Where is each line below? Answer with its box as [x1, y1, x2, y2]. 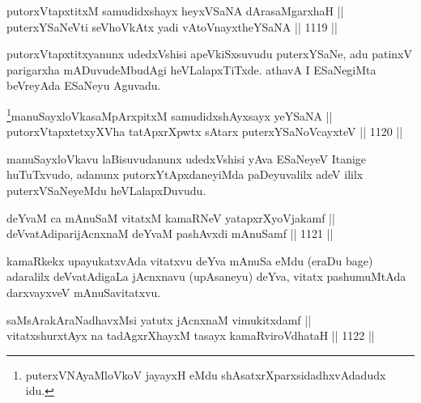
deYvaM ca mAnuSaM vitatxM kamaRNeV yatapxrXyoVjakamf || [6, 209, 335, 226]
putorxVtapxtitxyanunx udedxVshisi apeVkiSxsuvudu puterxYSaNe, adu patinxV [6, 45, 412, 62]
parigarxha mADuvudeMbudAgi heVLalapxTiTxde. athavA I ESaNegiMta [6, 61, 376, 78]
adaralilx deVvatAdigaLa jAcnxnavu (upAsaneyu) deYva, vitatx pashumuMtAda [6, 268, 406, 285]
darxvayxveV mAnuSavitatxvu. [6, 283, 161, 300]
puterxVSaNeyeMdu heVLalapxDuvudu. [6, 182, 206, 198]
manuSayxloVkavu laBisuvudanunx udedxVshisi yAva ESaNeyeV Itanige [6, 150, 367, 167]
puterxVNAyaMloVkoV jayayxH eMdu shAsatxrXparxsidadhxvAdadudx [25, 366, 386, 383]
